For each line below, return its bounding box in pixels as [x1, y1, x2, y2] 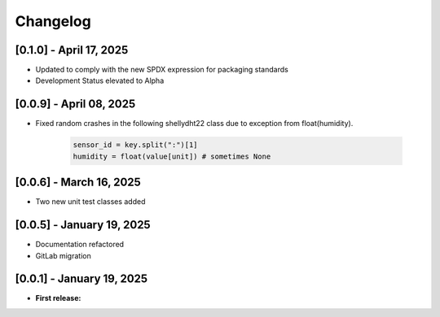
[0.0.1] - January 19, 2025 [15, 272, 148, 286]
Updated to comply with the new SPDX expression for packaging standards [35, 65, 288, 75]
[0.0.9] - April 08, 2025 [15, 98, 136, 111]
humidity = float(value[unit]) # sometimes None [73, 151, 271, 161]
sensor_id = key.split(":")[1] [73, 141, 199, 150]
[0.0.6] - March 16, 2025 [15, 176, 142, 189]
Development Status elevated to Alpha [35, 76, 165, 85]
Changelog [15, 12, 91, 30]
